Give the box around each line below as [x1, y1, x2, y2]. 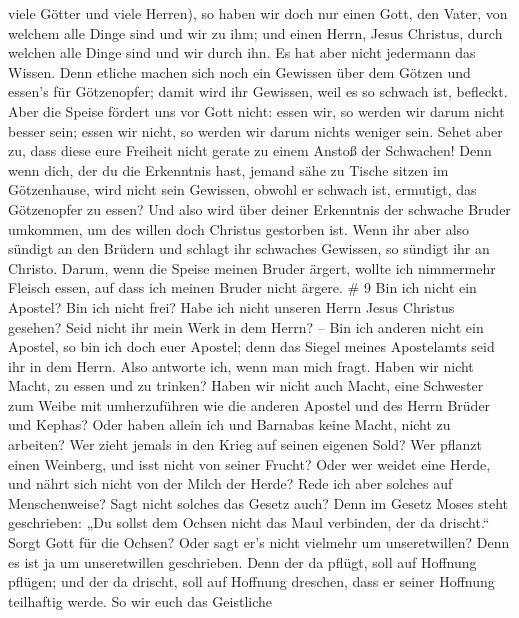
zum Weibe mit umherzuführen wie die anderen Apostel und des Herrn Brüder [8, 394, 491, 415]
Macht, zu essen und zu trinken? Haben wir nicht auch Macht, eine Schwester [8, 375, 484, 396]
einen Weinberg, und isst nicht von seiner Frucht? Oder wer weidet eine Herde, [8, 453, 491, 474]
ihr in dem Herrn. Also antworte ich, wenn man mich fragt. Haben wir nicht [8, 355, 474, 376]
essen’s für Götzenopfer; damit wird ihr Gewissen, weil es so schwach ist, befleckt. [8, 81, 508, 102]
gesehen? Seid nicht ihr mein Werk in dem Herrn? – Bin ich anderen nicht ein [8, 316, 484, 337]
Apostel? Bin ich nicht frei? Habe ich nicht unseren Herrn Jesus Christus [8, 296, 455, 317]
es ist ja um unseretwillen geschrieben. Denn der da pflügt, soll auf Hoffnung [8, 551, 477, 572]
